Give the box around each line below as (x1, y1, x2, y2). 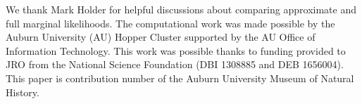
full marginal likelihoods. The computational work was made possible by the (6, 15, 335, 30)
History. (6, 84, 39, 99)
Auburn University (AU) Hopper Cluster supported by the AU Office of (6, 30, 316, 44)
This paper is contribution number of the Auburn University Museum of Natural (6, 70, 354, 85)
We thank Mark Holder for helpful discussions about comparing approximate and (6, 2, 356, 16)
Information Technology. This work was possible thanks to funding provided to (6, 43, 346, 58)
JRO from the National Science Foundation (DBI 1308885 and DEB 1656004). (6, 57, 344, 72)
